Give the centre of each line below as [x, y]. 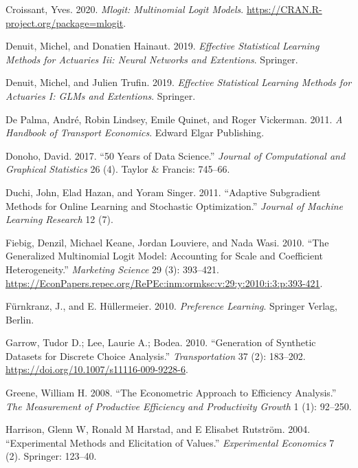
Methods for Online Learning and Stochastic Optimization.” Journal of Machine [175, 205]
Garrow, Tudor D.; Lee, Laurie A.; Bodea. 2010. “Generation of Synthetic [161, 342]
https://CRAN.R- [284, 9]
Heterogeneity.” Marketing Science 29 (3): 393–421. [113, 269]
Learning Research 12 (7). [59, 219]
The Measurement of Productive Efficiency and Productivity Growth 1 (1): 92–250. [179, 406]
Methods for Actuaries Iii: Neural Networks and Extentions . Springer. [152, 59]
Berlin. [20, 319]
